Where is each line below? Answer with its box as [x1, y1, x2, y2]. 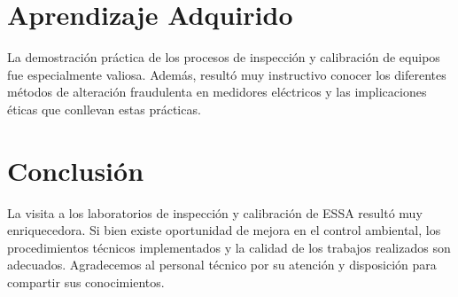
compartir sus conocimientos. [7, 273, 165, 291]
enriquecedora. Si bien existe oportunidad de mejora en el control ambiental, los [7, 221, 441, 239]
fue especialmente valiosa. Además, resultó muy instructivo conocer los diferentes [7, 65, 446, 83]
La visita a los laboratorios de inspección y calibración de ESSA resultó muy [7, 203, 423, 222]
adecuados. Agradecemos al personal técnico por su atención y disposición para [7, 255, 437, 274]
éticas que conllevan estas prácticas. [7, 99, 201, 118]
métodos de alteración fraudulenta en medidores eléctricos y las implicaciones [7, 82, 427, 101]
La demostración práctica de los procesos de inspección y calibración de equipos [7, 48, 440, 66]
